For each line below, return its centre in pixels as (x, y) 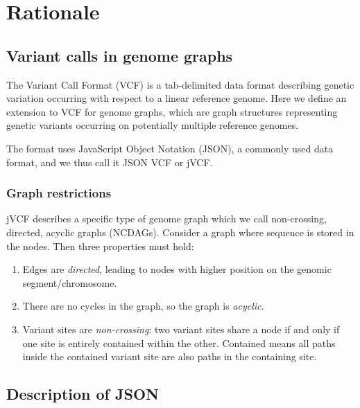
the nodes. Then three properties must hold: (100, 246)
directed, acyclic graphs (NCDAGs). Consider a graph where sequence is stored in (180, 232)
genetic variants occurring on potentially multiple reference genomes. (153, 125)
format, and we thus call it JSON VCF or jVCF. (110, 162)
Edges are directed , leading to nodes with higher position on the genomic (177, 269)
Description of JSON (83, 394)
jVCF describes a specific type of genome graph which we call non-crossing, (166, 219)
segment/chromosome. (70, 282)
